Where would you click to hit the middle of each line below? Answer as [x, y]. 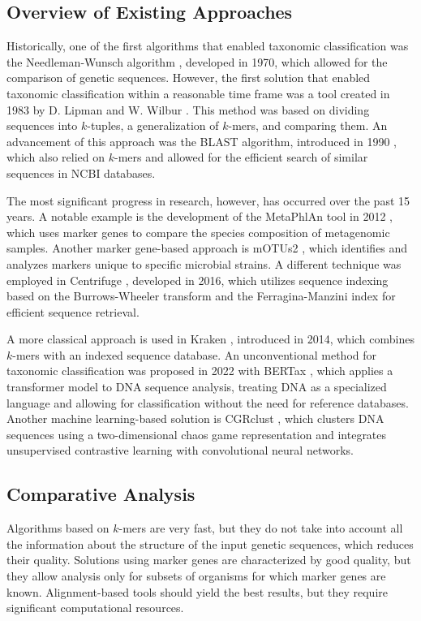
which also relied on [56, 157]
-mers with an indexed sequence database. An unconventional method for [194, 354]
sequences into [42, 125]
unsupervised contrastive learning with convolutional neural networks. [180, 450]
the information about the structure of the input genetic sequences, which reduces [210, 543]
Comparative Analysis [101, 494]
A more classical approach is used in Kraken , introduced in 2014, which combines [210, 339]
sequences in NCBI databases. [81, 172]
